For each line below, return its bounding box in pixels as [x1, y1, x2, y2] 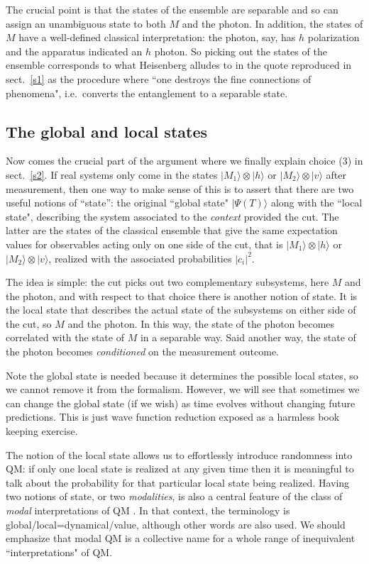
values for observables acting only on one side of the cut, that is [6, 236, 283, 251]
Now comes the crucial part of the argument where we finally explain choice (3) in [6, 153, 363, 168]
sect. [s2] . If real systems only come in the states [6, 167, 218, 182]
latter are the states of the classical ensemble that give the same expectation [6, 223, 338, 238]
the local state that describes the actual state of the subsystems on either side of [6, 302, 356, 317]
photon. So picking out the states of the [154, 43, 327, 58]
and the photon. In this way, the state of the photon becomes [67, 316, 335, 331]
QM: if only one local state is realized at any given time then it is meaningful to [6, 461, 354, 476]
